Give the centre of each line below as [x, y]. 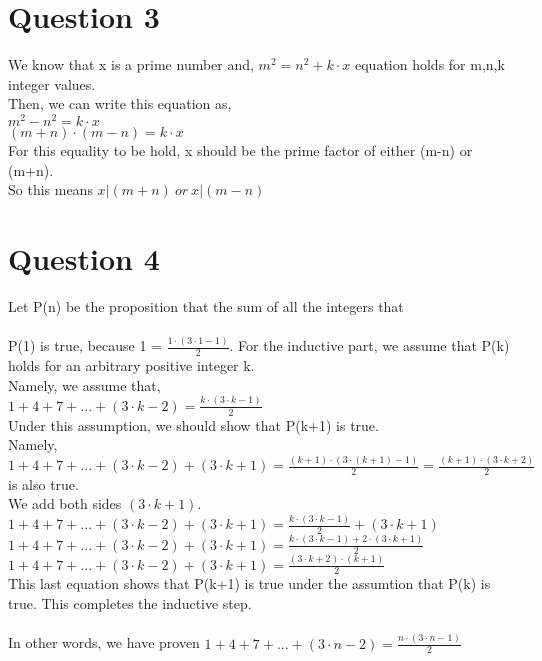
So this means [50, 189]
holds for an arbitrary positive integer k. [131, 365]
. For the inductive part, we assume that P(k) [369, 345]
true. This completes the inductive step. [130, 603]
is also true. [43, 483]
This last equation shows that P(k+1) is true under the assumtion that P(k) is [249, 583]
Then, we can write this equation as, [120, 103]
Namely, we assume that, [84, 384]
